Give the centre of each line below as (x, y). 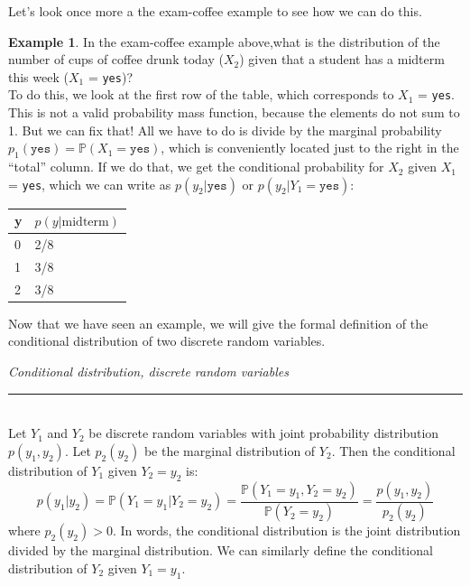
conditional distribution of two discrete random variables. (167, 341)
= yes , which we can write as (90, 184)
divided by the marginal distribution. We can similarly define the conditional (221, 550)
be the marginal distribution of (230, 450)
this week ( (38, 76)
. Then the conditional (393, 450)
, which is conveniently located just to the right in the (310, 148)
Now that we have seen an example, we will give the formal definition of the (218, 323)
